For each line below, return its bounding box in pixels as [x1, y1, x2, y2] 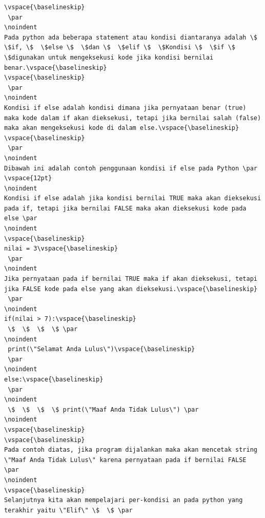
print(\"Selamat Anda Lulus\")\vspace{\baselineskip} [8, 346, 195, 353]
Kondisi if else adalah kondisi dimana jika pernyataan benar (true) [4, 104, 247, 111]
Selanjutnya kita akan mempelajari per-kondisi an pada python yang [4, 496, 243, 504]
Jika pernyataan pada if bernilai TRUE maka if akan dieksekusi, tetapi [4, 275, 257, 283]
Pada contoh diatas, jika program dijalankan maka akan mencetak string [4, 446, 257, 454]
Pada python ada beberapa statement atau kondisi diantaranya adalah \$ [4, 33, 257, 41]
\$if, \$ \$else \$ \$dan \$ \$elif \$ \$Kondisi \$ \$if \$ [4, 44, 236, 51]
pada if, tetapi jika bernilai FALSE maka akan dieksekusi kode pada [4, 204, 247, 212]
